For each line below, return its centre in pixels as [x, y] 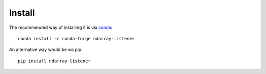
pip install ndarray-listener [54, 61]
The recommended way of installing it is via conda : [61, 27]
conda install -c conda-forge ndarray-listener [76, 38]
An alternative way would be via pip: [46, 49]
